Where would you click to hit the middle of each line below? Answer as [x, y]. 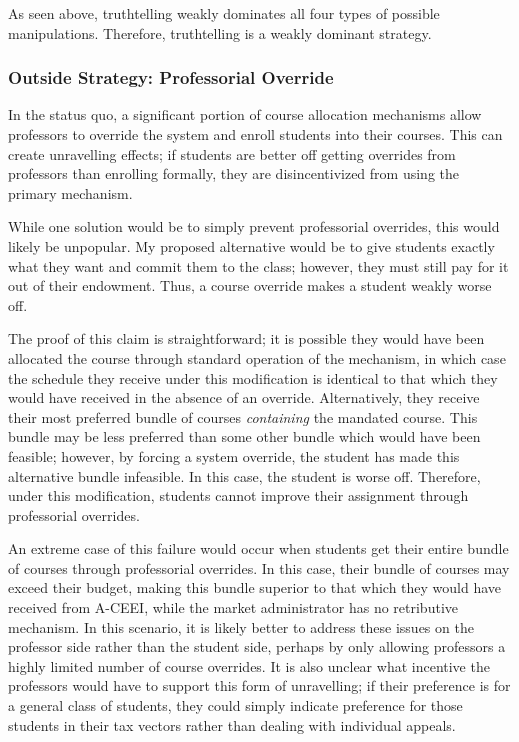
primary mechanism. [70, 192]
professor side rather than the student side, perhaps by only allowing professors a [257, 646]
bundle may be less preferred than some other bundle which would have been [244, 436]
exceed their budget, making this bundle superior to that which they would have [255, 587]
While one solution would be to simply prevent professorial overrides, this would [254, 226]
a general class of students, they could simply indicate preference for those [235, 705]
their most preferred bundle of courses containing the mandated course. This [243, 416]
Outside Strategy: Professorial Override [171, 77]
